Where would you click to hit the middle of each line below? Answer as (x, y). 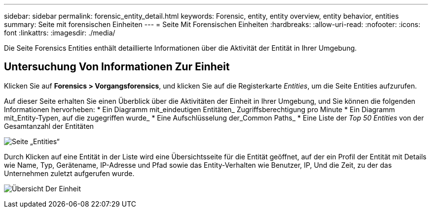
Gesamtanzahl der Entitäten (49, 126)
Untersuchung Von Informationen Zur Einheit (117, 67)
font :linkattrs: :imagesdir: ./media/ (60, 33)
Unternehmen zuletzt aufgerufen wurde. (69, 173)
